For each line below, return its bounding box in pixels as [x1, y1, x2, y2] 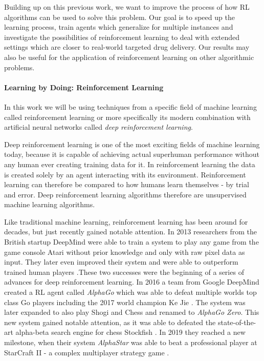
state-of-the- [217, 316, 256, 327]
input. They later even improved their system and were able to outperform [4, 256, 238, 267]
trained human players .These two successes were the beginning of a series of [4, 266, 244, 277]
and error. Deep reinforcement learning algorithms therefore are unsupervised [4, 189, 247, 199]
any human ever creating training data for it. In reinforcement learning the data [4, 158, 255, 169]
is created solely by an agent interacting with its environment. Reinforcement [4, 169, 246, 179]
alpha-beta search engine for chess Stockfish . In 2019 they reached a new [15, 327, 246, 337]
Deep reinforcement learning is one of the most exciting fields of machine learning [4, 138, 260, 149]
